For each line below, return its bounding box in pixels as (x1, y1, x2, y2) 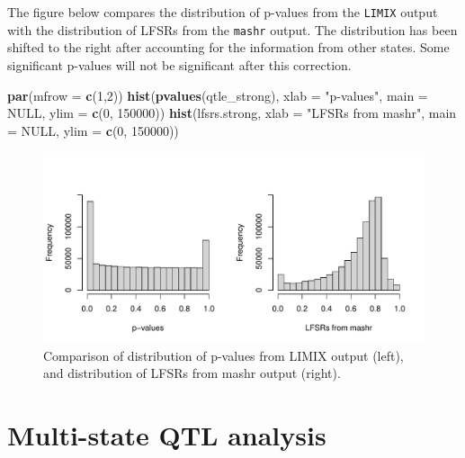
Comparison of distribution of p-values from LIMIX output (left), (43, 346, 404, 364)
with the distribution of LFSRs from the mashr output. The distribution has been (7, 20, 458, 39)
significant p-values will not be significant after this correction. (7, 55, 352, 74)
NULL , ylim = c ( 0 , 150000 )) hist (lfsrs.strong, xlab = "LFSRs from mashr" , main (7, 103, 457, 122)
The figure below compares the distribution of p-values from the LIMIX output (7, 3, 438, 21)
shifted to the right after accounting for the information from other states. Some (7, 38, 450, 57)
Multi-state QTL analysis (7, 417, 326, 454)
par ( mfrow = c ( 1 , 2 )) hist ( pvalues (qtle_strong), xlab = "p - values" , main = (7, 85, 428, 104)
